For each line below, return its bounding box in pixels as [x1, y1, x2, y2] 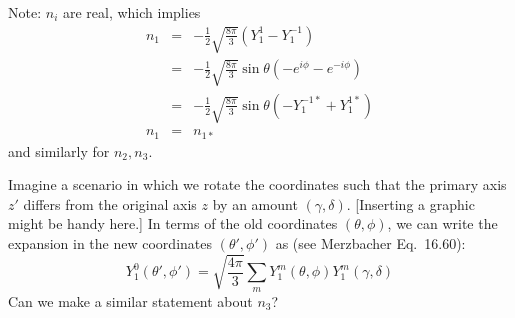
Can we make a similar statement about [8, 290, 253, 311]
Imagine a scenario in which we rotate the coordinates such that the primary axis [8, 174, 507, 195]
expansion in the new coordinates [8, 232, 212, 253]
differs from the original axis [23, 193, 197, 214]
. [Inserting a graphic [346, 193, 475, 214]
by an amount [212, 193, 298, 214]
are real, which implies [62, 2, 201, 22]
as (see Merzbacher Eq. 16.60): [275, 232, 466, 253]
